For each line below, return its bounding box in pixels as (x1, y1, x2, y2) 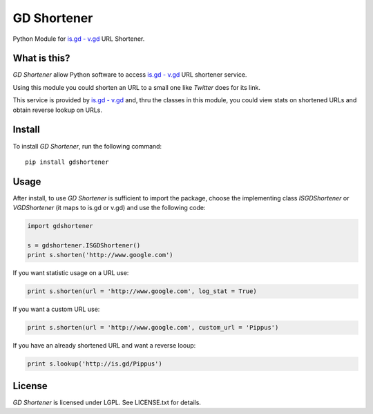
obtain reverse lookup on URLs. (12, 106, 103, 114)
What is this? (12, 53, 70, 64)
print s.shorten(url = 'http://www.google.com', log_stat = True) (27, 288, 257, 295)
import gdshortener (27, 222, 93, 230)
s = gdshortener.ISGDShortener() (27, 241, 141, 249)
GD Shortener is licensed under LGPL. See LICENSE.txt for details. (12, 398, 202, 406)
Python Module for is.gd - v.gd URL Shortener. (12, 35, 145, 43)
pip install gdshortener (25, 158, 109, 166)
